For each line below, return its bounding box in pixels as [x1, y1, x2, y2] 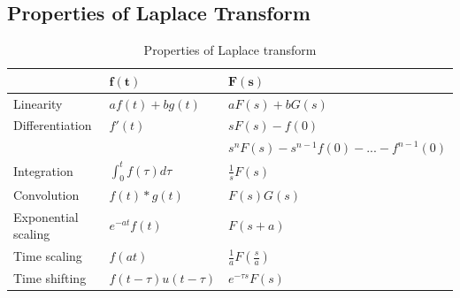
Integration [13, 162, 73, 180]
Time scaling [13, 247, 82, 265]
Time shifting [13, 269, 87, 287]
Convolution [13, 185, 80, 203]
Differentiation [13, 116, 92, 134]
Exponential [13, 207, 79, 225]
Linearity [13, 94, 63, 112]
